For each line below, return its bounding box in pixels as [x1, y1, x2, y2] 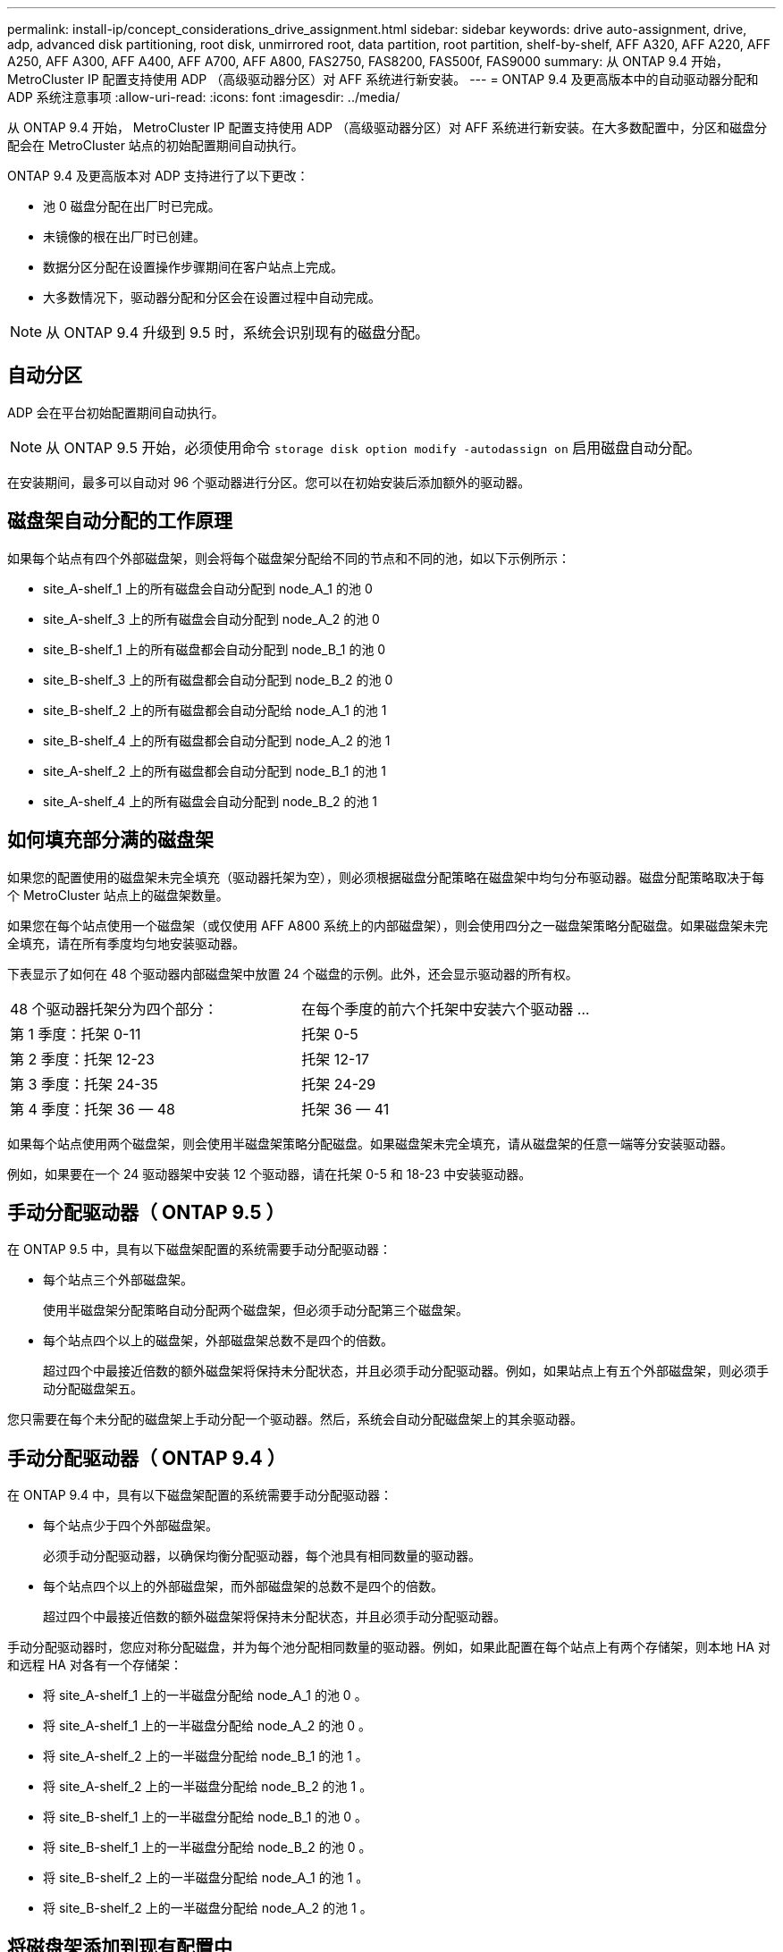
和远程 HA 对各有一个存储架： [7, 1657, 182, 1673]
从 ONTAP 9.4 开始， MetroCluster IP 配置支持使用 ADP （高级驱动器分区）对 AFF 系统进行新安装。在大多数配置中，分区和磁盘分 [7, 120, 768, 135]
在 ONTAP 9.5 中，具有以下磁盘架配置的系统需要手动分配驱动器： [7, 1241, 391, 1258]
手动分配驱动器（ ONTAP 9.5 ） [7, 1200, 285, 1224]
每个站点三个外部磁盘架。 [43, 1272, 193, 1288]
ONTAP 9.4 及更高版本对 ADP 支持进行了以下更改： [7, 168, 309, 183]
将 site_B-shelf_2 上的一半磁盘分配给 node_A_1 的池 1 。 [43, 1870, 369, 1886]
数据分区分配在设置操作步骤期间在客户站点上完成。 [43, 259, 343, 274]
